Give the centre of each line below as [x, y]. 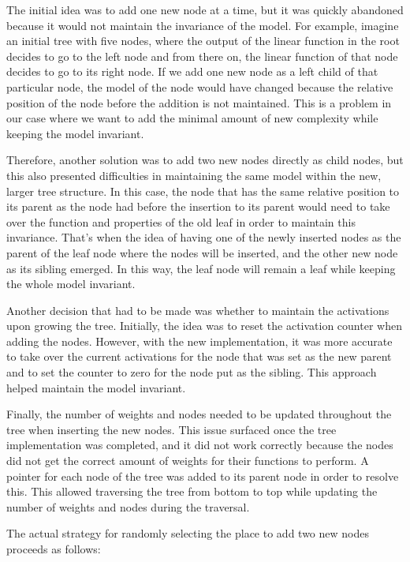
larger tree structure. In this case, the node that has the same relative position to [203, 191]
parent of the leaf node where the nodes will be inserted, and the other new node [202, 252]
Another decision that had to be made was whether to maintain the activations [198, 310]
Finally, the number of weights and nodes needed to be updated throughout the [199, 414]
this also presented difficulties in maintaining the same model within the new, [194, 175]
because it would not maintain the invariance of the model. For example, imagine [203, 25]
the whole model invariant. [71, 284]
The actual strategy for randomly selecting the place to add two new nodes [188, 533]
